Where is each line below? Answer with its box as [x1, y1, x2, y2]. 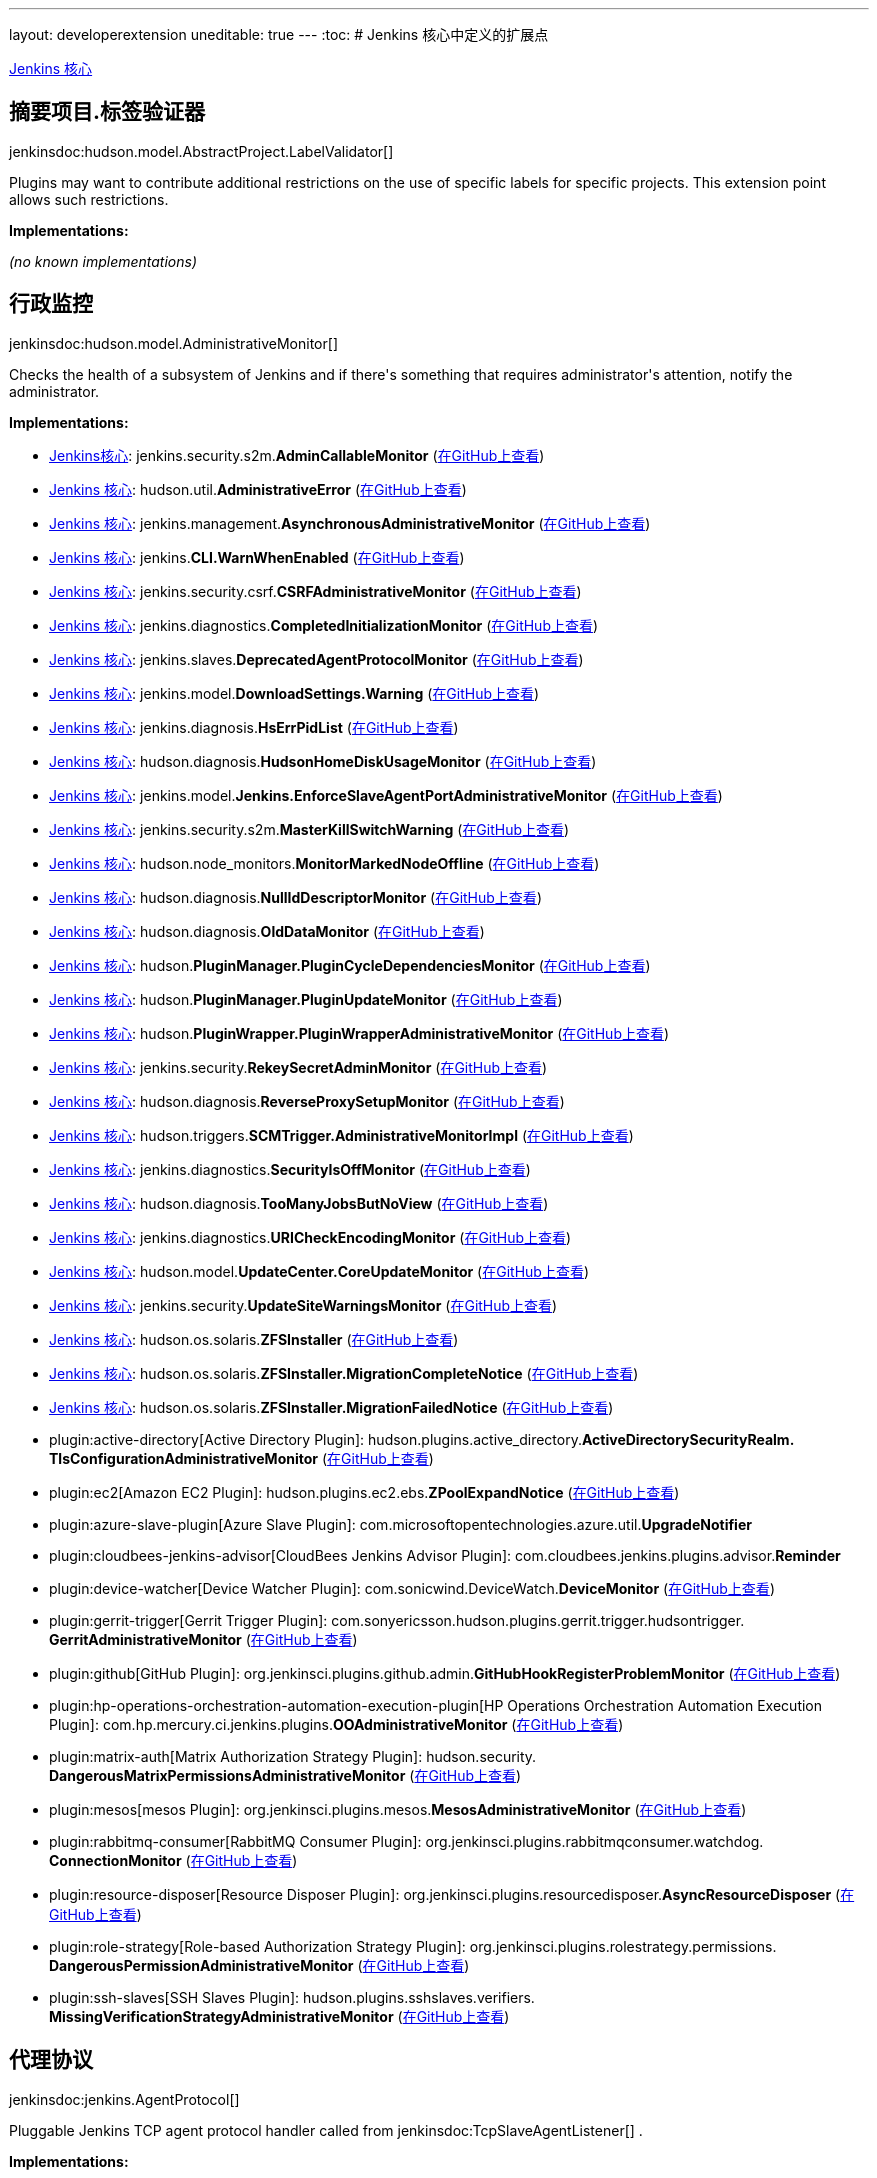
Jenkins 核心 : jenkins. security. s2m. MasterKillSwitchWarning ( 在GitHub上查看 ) [49, 820, 570, 838]
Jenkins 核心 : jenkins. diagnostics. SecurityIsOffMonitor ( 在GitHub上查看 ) [49, 1160, 531, 1178]
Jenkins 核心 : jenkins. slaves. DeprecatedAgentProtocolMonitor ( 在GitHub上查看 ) [49, 650, 584, 668]
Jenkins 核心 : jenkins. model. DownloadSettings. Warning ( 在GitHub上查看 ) [49, 684, 540, 702]
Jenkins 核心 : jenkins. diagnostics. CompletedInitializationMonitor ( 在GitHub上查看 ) [49, 616, 599, 634]
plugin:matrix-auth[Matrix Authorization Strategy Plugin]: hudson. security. [49, 1747, 537, 1765]
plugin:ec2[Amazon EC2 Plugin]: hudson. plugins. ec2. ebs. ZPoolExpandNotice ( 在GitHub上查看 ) [49, 1483, 680, 1501]
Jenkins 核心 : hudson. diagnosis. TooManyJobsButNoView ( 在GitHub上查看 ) [49, 1194, 549, 1212]
